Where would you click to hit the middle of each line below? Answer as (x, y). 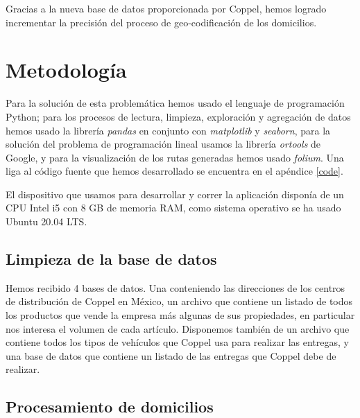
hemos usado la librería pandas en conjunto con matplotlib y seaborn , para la (168, 130)
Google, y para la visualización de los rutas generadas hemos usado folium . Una (175, 157)
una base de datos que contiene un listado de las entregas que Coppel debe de (171, 355)
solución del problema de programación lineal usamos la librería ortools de (163, 144)
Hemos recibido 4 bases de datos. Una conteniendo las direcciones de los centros (175, 287)
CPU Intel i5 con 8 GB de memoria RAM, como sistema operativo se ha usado (173, 208)
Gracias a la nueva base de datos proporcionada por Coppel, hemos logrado (166, 8)
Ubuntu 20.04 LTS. (46, 221)
